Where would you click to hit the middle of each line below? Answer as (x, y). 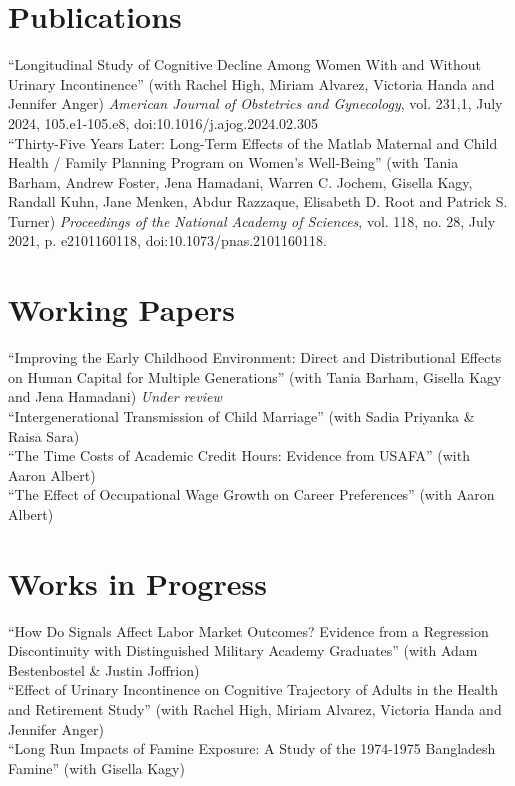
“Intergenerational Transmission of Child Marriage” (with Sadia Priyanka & (241, 415)
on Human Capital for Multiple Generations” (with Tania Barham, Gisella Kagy (255, 376)
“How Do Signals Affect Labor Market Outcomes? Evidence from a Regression (248, 630)
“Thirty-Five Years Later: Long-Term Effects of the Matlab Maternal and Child (253, 142)
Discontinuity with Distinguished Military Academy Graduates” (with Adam (243, 650)
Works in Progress (137, 582)
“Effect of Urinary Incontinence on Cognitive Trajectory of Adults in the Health (253, 689)
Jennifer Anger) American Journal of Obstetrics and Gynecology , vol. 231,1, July (255, 103)
